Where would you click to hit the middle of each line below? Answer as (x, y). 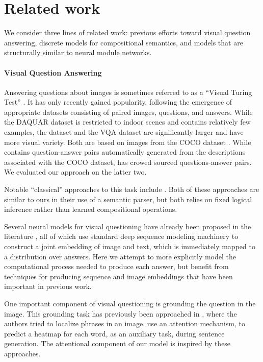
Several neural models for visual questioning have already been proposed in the (128, 226)
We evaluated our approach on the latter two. (75, 172)
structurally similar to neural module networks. (78, 52)
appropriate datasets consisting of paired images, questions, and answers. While (128, 112)
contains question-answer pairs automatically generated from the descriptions (125, 152)
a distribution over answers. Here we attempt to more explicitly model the (120, 256)
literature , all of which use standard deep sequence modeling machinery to (121, 236)
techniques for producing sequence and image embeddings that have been (119, 276)
